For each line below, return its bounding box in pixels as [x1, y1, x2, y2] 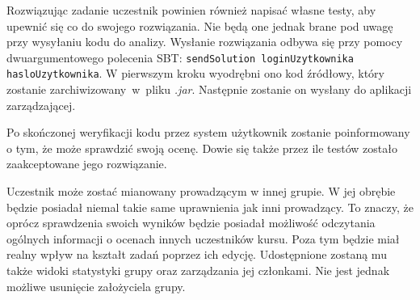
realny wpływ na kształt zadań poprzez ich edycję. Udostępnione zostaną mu [6, 246, 387, 263]
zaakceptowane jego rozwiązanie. [6, 155, 167, 172]
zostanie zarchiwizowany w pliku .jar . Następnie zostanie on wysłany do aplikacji [6, 81, 412, 98]
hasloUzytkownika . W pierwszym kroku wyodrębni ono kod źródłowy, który [6, 65, 385, 82]
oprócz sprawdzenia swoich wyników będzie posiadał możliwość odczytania [6, 214, 376, 231]
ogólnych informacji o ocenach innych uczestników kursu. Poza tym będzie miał [6, 230, 400, 247]
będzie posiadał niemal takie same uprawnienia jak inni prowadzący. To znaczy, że [6, 198, 414, 215]
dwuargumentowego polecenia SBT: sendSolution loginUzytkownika [6, 49, 354, 65]
